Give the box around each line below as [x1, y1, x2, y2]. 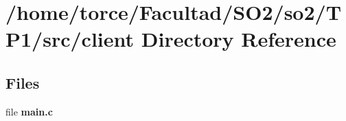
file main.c [5, 104, 53, 118]
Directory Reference [141, 25, 336, 53]
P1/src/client [5, 25, 135, 53]
